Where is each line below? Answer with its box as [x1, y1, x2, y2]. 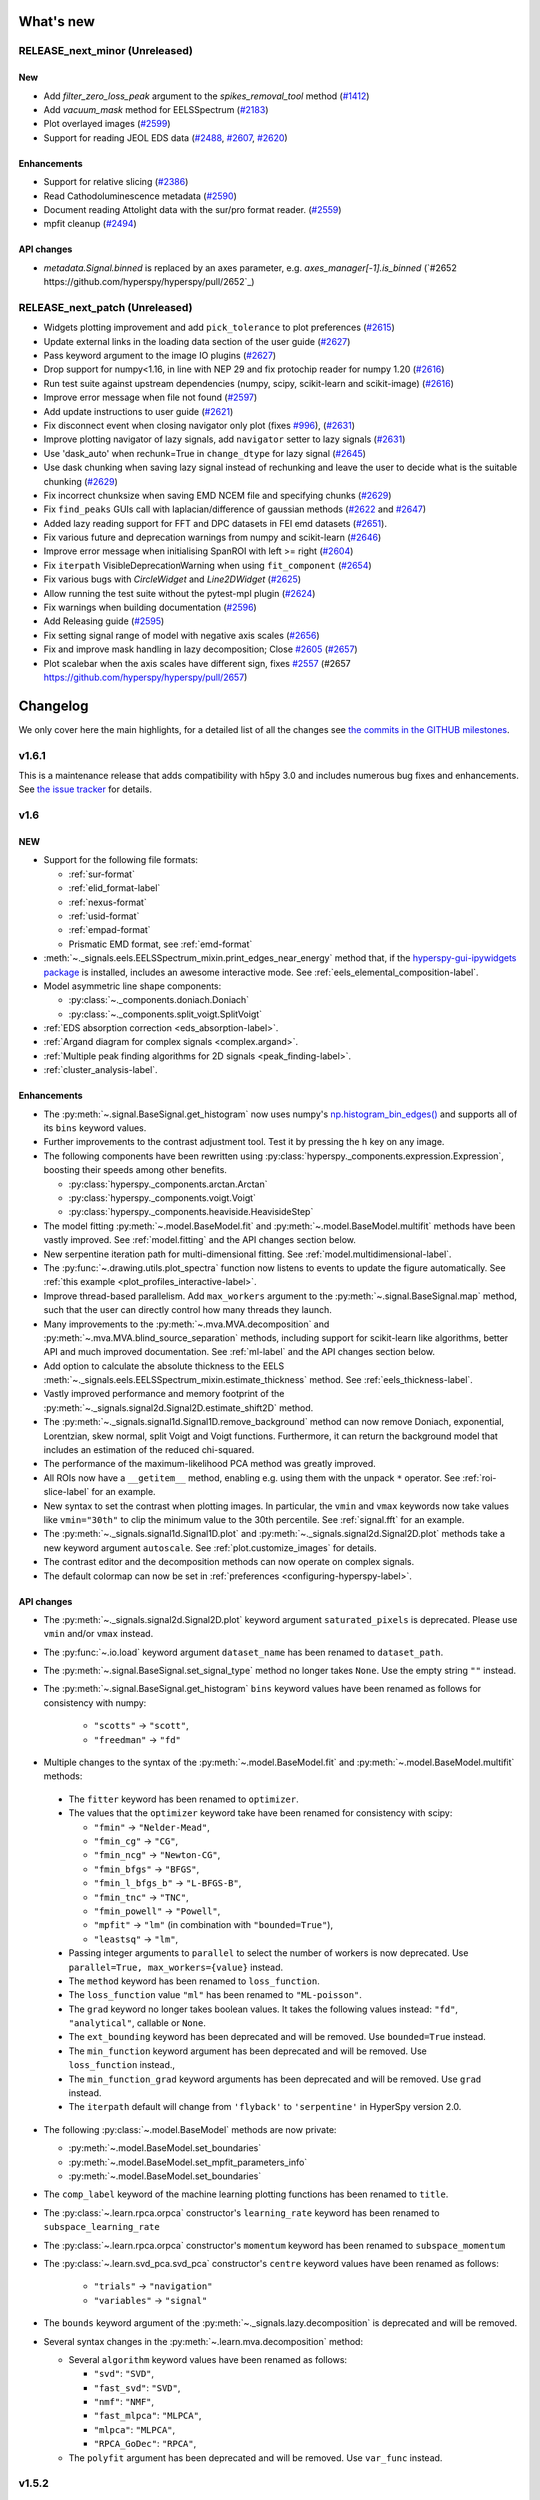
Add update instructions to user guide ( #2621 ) [43, 405, 234, 417]
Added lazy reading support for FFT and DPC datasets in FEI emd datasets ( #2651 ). [43, 517, 387, 529]
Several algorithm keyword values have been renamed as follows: [68, 2353, 348, 2365]
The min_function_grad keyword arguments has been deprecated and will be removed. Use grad [68, 2073, 482, 2085]
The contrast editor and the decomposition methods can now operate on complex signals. [43, 1556, 415, 1568]
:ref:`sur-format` [68, 868, 135, 880]
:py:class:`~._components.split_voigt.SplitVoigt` [68, 1008, 263, 1020]
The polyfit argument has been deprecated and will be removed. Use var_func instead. [68, 2451, 443, 2464]
